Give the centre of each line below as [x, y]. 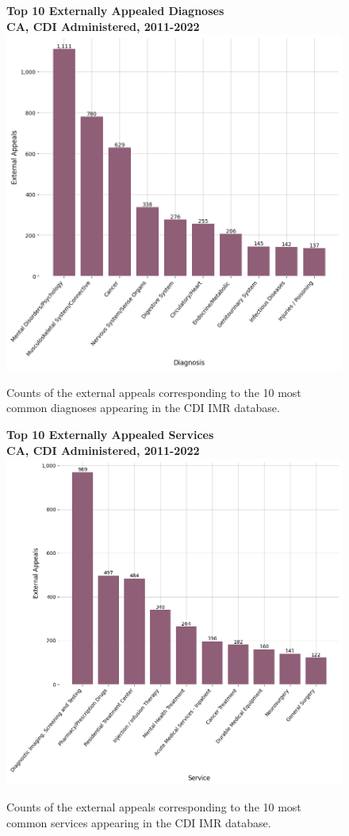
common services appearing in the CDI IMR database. [139, 823]
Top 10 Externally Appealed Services [110, 434]
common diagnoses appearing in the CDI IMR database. [143, 408]
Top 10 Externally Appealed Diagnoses [115, 10]
